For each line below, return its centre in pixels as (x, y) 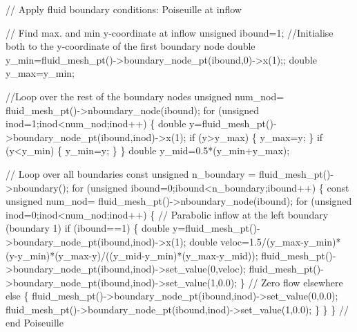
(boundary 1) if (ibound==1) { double (88, 228)
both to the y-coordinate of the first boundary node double (131, 46)
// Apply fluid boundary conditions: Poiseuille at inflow (124, 9)
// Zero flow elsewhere (296, 282)
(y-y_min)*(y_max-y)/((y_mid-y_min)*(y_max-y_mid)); (132, 255)
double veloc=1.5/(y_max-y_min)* (265, 241)
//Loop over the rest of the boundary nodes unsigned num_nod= (145, 96)
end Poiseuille (35, 323)
